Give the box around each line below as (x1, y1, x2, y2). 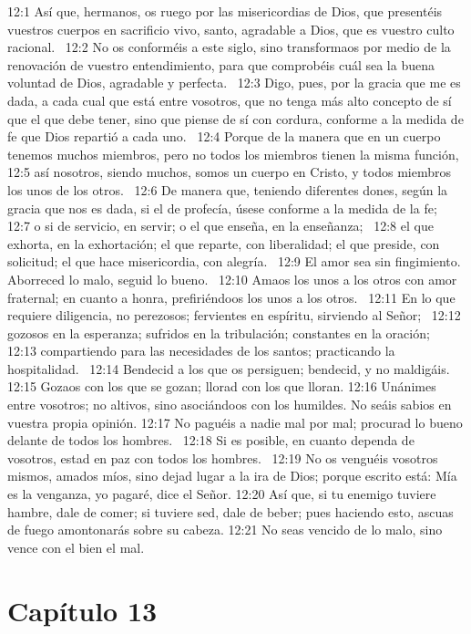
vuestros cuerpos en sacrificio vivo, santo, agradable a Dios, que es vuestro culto (7, 19, 455, 38)
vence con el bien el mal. (7, 537, 145, 556)
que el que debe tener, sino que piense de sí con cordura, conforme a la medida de (7, 109, 464, 128)
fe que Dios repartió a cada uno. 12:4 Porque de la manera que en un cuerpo (7, 127, 441, 146)
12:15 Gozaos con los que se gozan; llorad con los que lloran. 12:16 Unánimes (7, 377, 436, 396)
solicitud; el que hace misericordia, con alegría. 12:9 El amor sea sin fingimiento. (7, 252, 461, 271)
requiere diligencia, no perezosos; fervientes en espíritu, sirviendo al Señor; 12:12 (7, 306, 461, 325)
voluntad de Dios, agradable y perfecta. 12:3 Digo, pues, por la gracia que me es (7, 73, 461, 92)
